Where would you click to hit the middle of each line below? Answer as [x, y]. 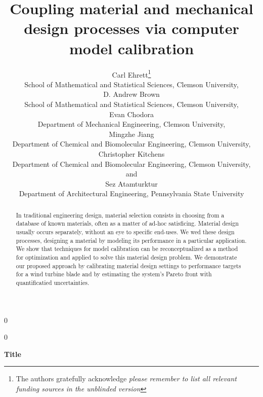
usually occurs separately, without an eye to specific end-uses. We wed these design [125, 231]
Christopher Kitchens [131, 153]
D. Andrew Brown [131, 94]
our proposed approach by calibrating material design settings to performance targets [128, 265]
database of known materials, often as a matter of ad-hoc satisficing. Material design [127, 223]
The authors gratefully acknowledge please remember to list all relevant [126, 378]
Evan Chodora [131, 114]
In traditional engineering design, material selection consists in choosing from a [120, 215]
